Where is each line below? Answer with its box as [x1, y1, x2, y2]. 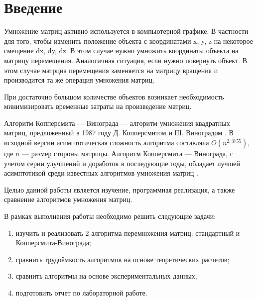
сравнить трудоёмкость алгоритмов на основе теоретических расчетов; [15, 254, 230, 264]
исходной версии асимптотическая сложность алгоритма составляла [4, 137, 209, 148]
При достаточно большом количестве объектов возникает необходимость [4, 91, 224, 101]
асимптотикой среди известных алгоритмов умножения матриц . [4, 168, 198, 178]
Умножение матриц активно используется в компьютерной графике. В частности [4, 26, 249, 36]
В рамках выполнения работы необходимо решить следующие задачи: [4, 211, 216, 221]
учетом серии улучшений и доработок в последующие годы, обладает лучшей [4, 158, 241, 168]
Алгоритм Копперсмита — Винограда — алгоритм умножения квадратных [4, 117, 230, 128]
